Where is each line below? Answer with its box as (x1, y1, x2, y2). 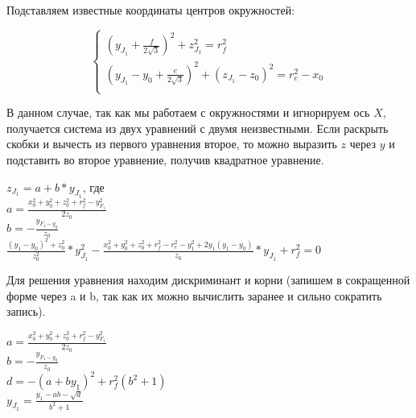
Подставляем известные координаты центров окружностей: (6, 2, 295, 18)
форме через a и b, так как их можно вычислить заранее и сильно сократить (6, 287, 382, 304)
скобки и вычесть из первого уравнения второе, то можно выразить (6, 135, 337, 152)
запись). (6, 303, 46, 320)
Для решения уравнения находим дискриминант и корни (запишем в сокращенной (6, 271, 410, 288)
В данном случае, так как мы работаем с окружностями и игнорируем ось (6, 104, 370, 121)
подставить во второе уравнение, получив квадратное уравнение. (6, 151, 324, 168)
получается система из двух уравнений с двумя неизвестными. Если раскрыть (6, 119, 389, 136)
